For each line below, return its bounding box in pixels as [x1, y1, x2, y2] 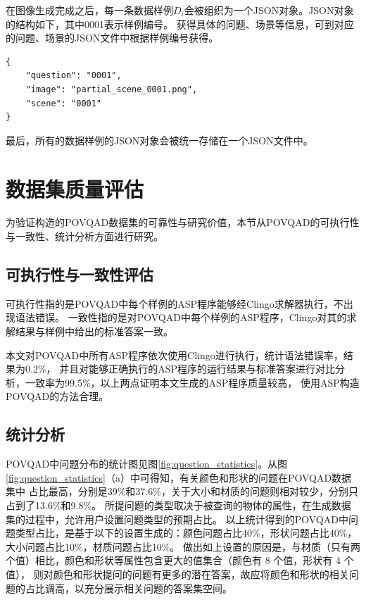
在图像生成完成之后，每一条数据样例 [6, 3, 173, 17]
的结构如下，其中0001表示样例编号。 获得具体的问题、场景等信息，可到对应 [6, 16, 354, 31]
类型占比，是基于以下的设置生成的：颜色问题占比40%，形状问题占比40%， [15, 525, 358, 540]
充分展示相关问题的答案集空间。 [84, 580, 232, 595]
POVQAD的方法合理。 [6, 389, 109, 404]
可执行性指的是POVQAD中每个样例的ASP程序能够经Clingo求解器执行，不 [6, 296, 343, 311]
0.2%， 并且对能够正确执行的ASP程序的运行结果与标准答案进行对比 [25, 361, 336, 376]
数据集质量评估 [6, 174, 144, 203]
